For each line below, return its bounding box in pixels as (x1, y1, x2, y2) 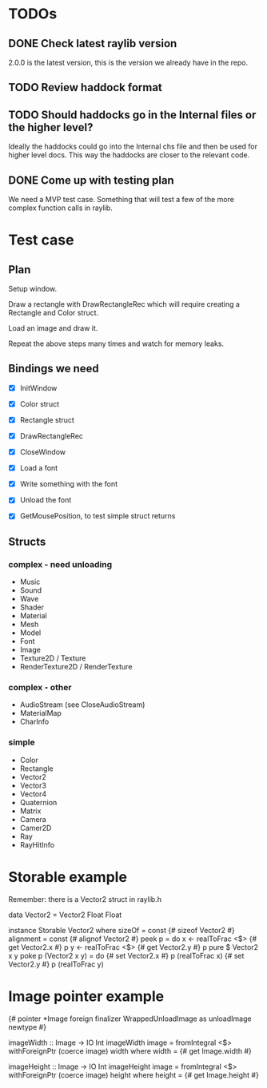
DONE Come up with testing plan (8, 173, 174, 187)
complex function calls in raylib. (8, 203, 114, 212)
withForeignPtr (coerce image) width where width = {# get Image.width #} (8, 1046, 252, 1055)
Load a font (19, 463, 58, 473)
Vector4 (19, 788, 47, 799)
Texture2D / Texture (19, 653, 86, 663)
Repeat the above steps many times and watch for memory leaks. (8, 339, 225, 348)
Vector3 (19, 780, 46, 790)
